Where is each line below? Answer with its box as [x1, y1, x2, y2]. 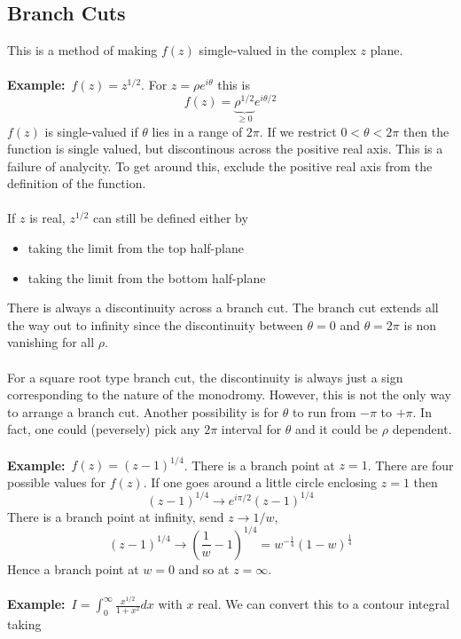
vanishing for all [7, 333, 95, 351]
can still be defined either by [93, 209, 248, 227]
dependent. [392, 420, 452, 438]
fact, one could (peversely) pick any [7, 420, 200, 438]
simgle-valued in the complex [199, 41, 356, 59]
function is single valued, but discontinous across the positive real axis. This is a [7, 139, 443, 158]
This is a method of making [7, 41, 158, 59]
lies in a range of [152, 122, 243, 140]
